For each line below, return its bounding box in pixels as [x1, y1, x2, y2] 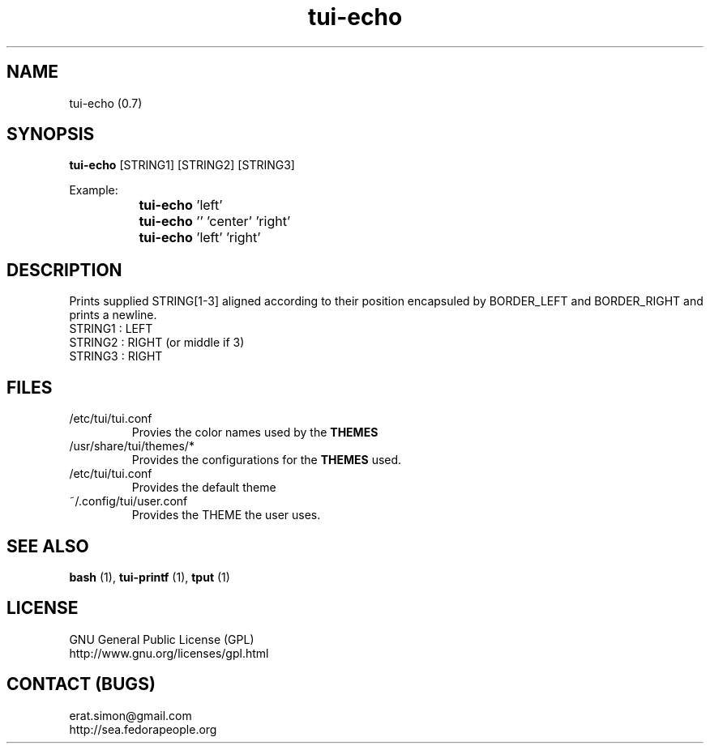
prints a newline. [69, 308, 157, 322]
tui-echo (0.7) [69, 96, 143, 110]
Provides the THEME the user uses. [131, 508, 321, 522]
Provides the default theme [131, 480, 276, 495]
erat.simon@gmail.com [69, 708, 192, 722]
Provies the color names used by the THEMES [131, 425, 379, 440]
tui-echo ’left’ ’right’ [139, 229, 261, 246]
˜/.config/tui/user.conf [69, 494, 188, 509]
